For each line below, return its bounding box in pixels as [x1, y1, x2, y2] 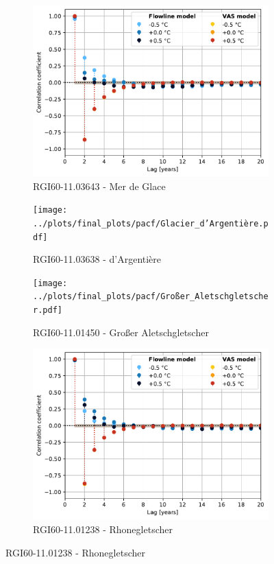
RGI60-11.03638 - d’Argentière [33, 252, 162, 266]
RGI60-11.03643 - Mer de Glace [33, 178, 166, 193]
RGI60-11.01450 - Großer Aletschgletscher [33, 325, 209, 339]
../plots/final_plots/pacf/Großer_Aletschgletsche [33, 292, 269, 302]
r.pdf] [33, 305, 62, 316]
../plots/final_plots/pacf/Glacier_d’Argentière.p [33, 218, 269, 228]
